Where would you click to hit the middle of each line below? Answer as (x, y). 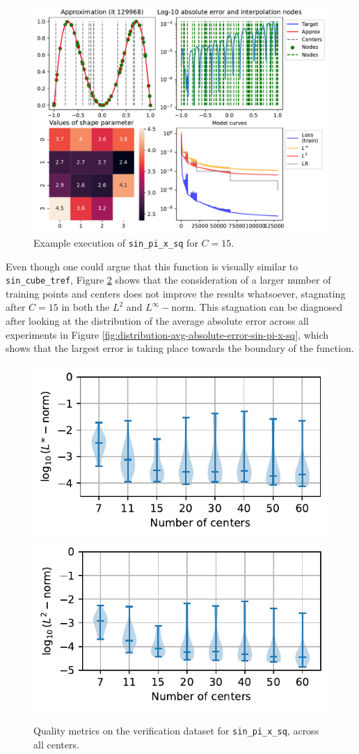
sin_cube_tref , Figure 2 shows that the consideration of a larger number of (168, 280)
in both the (86, 307)
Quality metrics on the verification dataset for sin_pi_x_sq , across (176, 730)
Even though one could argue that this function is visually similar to (152, 266)
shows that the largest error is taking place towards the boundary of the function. (180, 348)
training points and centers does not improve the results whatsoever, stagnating (176, 293)
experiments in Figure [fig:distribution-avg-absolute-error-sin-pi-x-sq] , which (167, 334)
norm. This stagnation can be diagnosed (257, 307)
